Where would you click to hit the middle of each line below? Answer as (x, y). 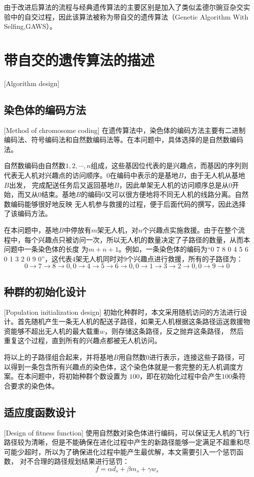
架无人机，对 (117, 230)
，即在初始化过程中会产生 (180, 376)
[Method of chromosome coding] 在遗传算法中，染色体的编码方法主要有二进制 (125, 130)
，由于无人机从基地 (214, 175)
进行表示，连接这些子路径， (194, 357)
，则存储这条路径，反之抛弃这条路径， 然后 (174, 331)
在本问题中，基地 (31, 230)
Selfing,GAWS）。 (30, 26)
